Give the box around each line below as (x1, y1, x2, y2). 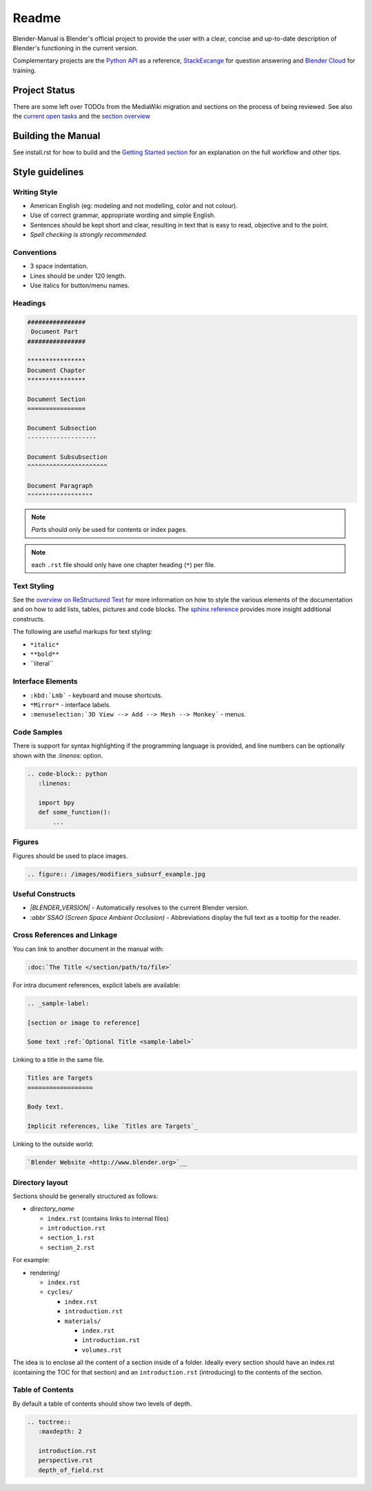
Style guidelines (12, 166, 84, 178)
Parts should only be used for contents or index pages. (31, 526, 187, 534)
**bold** (30, 650, 60, 658)
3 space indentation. (30, 262, 89, 270)
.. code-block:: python (27, 770, 108, 778)
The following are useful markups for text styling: (12, 628, 153, 636)
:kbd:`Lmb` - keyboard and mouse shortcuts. (30, 691, 163, 699)
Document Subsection (27, 424, 96, 432)
